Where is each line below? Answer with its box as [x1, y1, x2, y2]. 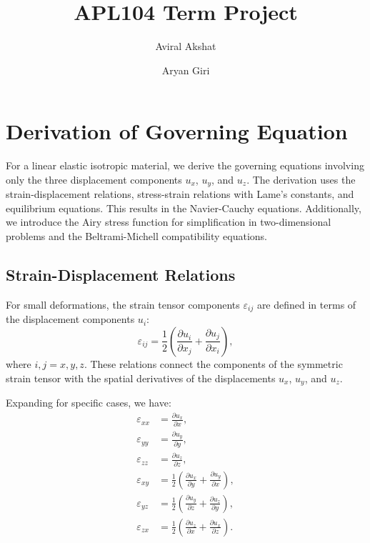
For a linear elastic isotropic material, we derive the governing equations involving [6, 158, 364, 173]
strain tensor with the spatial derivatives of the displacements [6, 370, 276, 385]
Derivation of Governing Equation [6, 116, 348, 146]
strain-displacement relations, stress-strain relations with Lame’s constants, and [6, 186, 354, 201]
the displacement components [6, 312, 135, 327]
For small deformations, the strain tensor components [6, 297, 240, 312]
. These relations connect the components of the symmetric [84, 356, 343, 371]
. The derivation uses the [246, 171, 356, 186]
